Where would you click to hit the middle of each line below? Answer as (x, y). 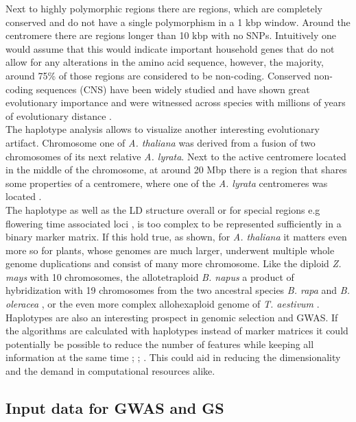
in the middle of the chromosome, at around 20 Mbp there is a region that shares (176, 170)
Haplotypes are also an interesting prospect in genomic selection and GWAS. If (172, 317)
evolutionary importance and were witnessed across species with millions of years (176, 102)
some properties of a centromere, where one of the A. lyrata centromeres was (167, 183)
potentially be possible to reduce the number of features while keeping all (160, 344)
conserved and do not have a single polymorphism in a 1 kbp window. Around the (178, 22)
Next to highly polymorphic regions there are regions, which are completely (164, 8)
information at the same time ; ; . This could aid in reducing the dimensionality (173, 357)
